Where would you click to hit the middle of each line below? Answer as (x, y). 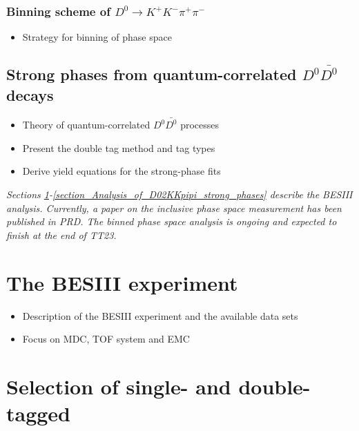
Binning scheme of (58, 11)
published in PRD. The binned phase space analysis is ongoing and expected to (172, 221)
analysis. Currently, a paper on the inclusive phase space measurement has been (174, 208)
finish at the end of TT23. (61, 234)
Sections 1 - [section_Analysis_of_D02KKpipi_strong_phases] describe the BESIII (179, 194)
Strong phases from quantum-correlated (152, 74)
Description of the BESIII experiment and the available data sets (160, 315)
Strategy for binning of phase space (97, 37)
